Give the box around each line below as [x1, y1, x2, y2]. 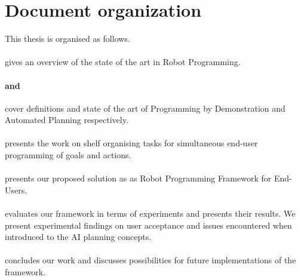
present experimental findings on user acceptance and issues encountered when [5, 219, 292, 231]
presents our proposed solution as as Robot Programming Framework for [5, 172, 272, 184]
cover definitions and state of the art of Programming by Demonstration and [5, 101, 285, 114]
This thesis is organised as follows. [5, 32, 130, 45]
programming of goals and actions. [5, 149, 131, 161]
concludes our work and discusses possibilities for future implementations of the [5, 254, 296, 266]
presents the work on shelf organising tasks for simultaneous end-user [5, 137, 258, 149]
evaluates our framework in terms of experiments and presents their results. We [5, 207, 296, 220]
